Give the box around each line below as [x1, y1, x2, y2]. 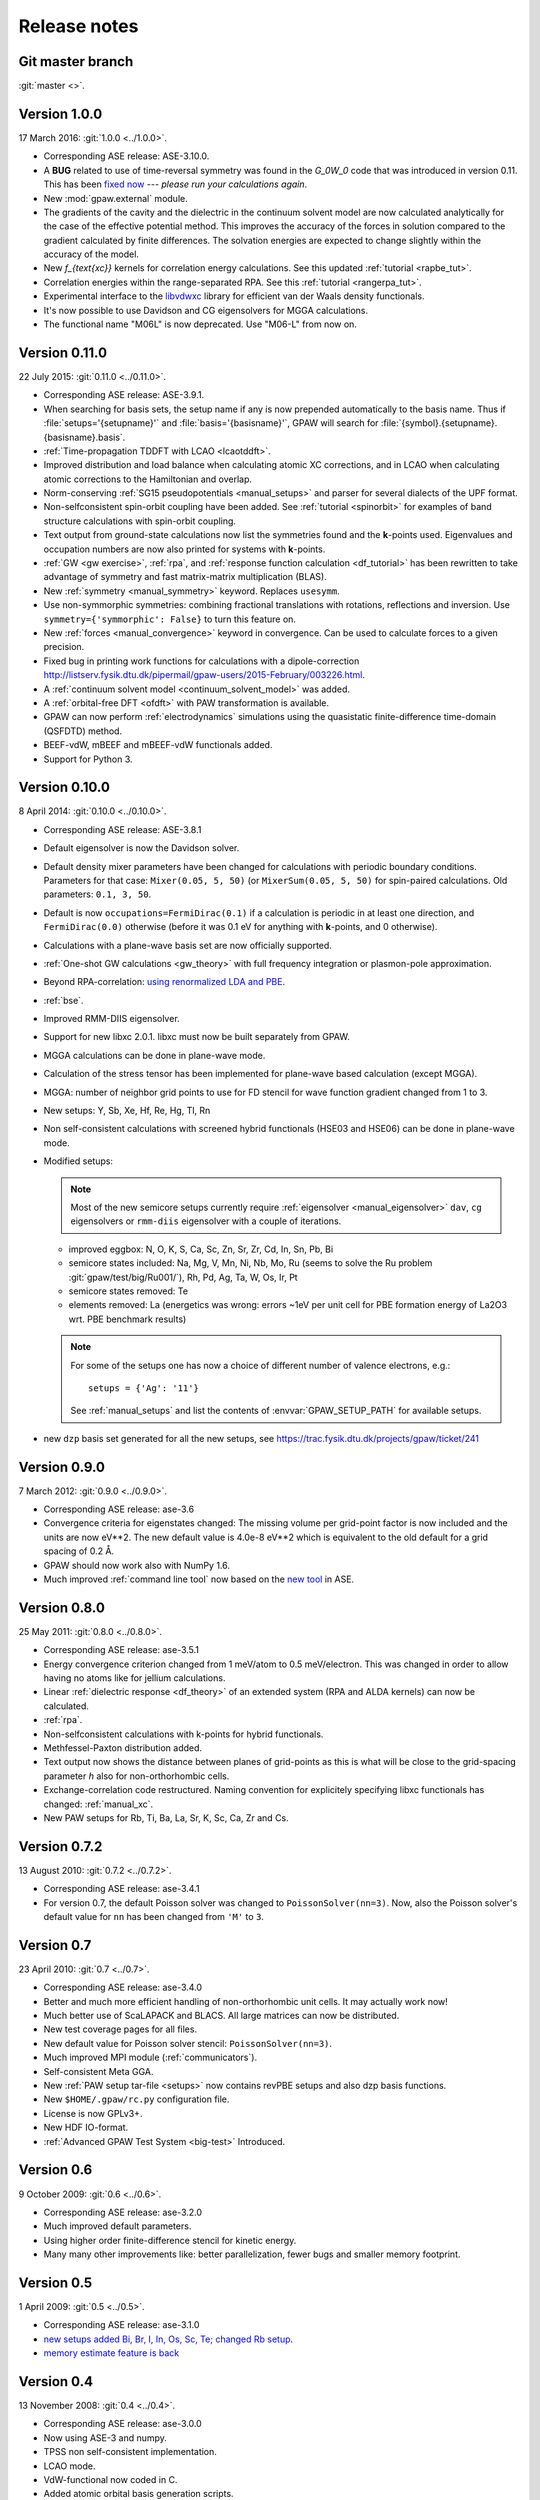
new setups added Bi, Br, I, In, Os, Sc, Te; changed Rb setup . [43, 2333, 294, 2345]
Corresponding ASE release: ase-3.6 [43, 1503, 195, 1515]
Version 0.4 [18, 2373, 94, 2390]
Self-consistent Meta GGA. [43, 2065, 154, 2077]
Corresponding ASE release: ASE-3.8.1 [43, 823, 202, 835]
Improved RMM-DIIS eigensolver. [43, 1013, 180, 1025]
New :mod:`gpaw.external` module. [43, 192, 189, 204]
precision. [43, 641, 85, 653]
